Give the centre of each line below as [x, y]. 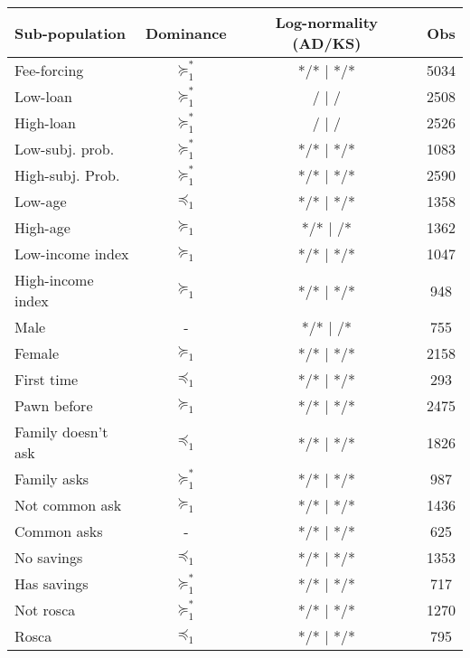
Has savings [52, 583]
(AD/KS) [327, 43]
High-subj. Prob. [67, 175]
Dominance [186, 33]
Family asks [52, 479]
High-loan [46, 122]
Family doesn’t [61, 432]
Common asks [59, 531]
